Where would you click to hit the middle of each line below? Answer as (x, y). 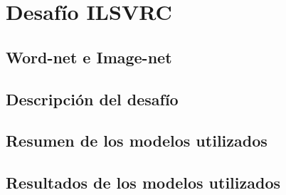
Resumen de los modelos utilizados (137, 141)
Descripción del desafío (92, 99)
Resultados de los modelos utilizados (143, 183)
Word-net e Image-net (89, 57)
